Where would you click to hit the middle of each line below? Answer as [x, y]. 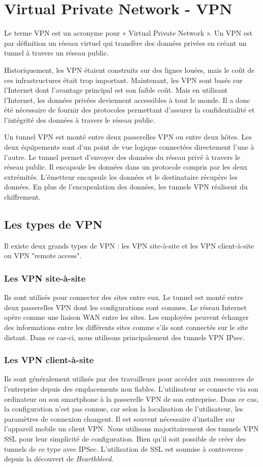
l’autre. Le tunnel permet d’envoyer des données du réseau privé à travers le [122, 157]
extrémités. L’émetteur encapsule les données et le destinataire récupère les [121, 176]
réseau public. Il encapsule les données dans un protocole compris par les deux [126, 167]
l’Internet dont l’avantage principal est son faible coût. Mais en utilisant [116, 90]
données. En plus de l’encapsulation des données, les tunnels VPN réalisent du [126, 187]
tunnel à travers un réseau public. [57, 53]
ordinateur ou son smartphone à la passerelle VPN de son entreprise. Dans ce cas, [131, 399]
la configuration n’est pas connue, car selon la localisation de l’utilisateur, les [124, 409]
